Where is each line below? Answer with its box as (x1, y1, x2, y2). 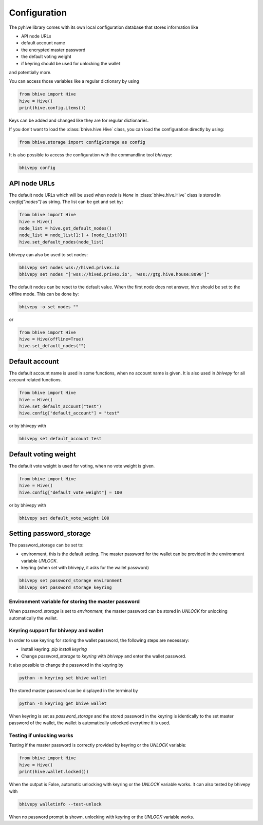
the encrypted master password (21, 47, 86, 53)
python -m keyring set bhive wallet (19, 675, 107, 680)
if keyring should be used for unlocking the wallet (21, 60, 120, 66)
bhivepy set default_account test (19, 436, 102, 442)
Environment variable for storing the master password (9, 598, 140, 605)
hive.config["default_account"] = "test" (19, 411, 120, 416)
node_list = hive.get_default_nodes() (19, 225, 112, 231)
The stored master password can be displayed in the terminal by (9, 687, 138, 694)
